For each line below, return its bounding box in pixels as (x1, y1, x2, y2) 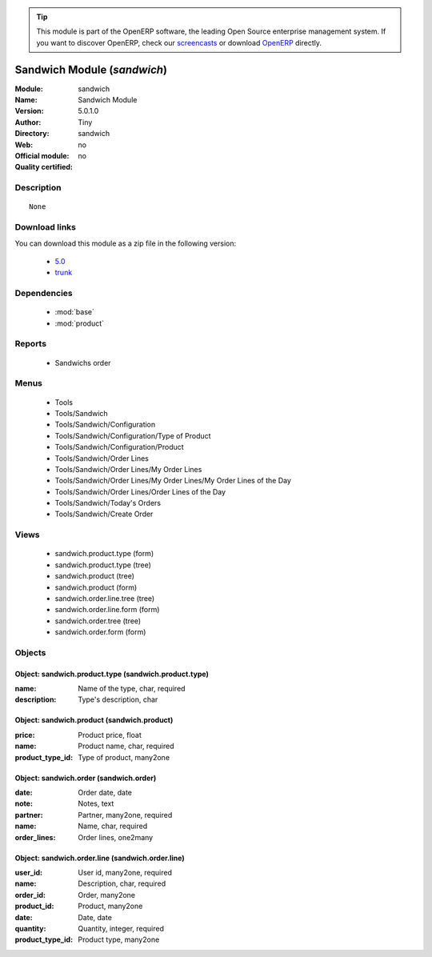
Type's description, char (78, 695, 158, 704)
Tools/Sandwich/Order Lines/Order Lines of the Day (54, 487, 226, 496)
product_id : (14, 901, 54, 911)
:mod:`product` (54, 318, 104, 328)
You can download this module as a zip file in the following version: (14, 238, 237, 248)
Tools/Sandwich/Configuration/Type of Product (54, 430, 211, 440)
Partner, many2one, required (78, 810, 173, 819)
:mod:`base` (54, 307, 95, 317)
